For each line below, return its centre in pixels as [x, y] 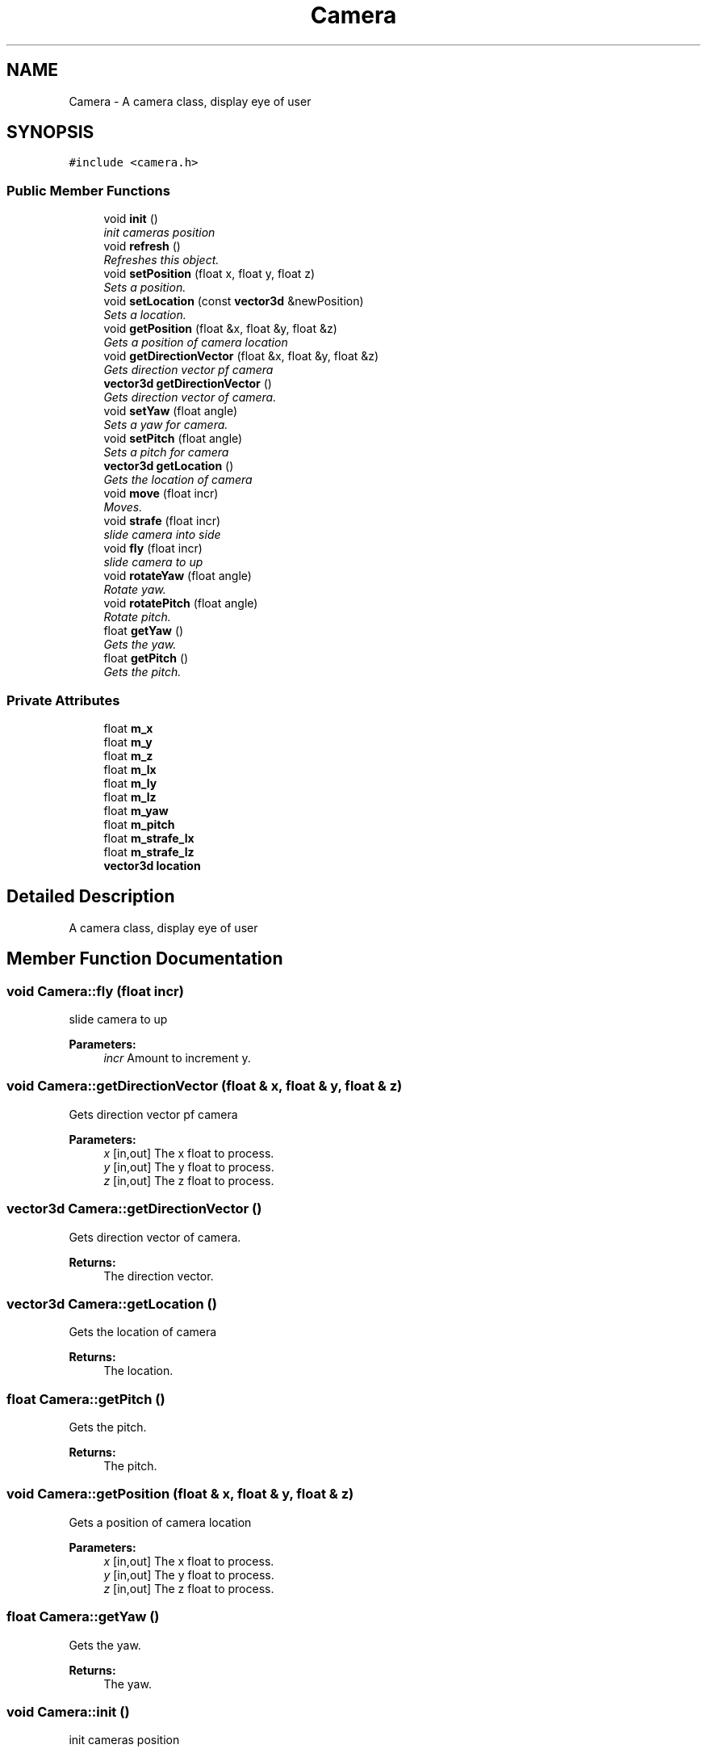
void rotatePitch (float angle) [181, 603]
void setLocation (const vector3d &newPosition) [234, 301]
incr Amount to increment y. [177, 1058]
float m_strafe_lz [149, 851]
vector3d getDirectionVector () [188, 384]
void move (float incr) [161, 494]
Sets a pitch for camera [166, 452]
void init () [131, 219]
